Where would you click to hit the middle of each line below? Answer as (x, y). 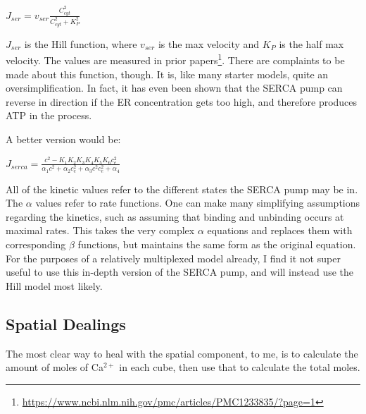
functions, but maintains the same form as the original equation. (217, 244)
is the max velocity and (209, 43)
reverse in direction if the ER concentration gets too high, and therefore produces (182, 101)
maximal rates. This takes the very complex (100, 230)
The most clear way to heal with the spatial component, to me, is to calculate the (182, 353)
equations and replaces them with (280, 230)
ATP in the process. (49, 115)
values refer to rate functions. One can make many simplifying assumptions (198, 203)
